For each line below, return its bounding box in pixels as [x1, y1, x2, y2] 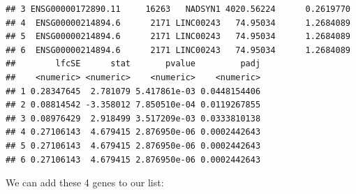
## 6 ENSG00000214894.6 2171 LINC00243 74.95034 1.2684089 [6, 45, 350, 55]
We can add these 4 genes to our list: [6, 175, 164, 190]
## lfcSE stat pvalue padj [6, 59, 261, 69]
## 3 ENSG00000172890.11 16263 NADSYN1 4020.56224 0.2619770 [6, 4, 350, 14]
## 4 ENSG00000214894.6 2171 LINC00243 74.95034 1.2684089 [6, 17, 350, 28]
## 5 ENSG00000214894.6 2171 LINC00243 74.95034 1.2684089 [6, 31, 350, 42]
